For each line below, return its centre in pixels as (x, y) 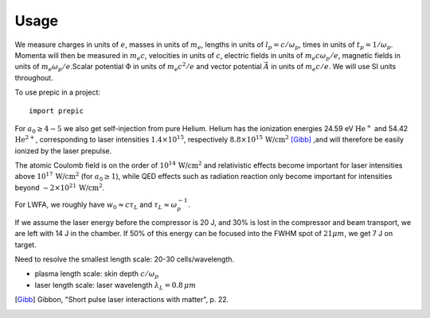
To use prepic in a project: (58, 92)
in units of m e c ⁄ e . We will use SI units (334, 68)
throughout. (34, 78)
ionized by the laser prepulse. (63, 150)
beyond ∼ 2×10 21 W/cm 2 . (60, 187)
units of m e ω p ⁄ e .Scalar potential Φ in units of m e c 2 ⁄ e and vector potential (138, 67)
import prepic (56, 111)
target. (25, 244)
